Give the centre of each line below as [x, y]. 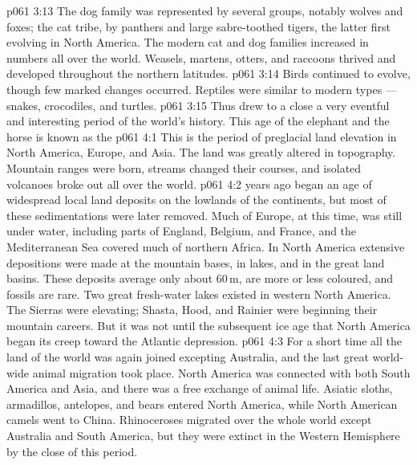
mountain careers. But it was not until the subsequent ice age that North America [208, 325]
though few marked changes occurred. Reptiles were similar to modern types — [202, 89]
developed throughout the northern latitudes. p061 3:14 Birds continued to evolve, [208, 73]
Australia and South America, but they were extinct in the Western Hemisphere [203, 436]
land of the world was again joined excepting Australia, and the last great [188, 357]
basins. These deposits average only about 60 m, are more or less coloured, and [200, 278]
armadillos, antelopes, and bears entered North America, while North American [202, 404]
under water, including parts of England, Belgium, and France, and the [182, 231]
